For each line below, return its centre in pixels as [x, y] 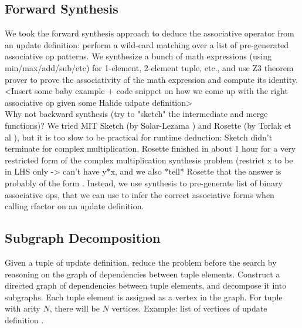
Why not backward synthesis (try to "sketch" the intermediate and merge [136, 114]
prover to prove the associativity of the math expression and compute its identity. [151, 79]
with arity [23, 308]
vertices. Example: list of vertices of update [189, 308]
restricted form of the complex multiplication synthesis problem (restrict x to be [149, 160]
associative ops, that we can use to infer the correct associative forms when [140, 194]
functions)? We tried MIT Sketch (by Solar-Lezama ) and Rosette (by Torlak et [148, 125]
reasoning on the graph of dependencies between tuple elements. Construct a [142, 274]
